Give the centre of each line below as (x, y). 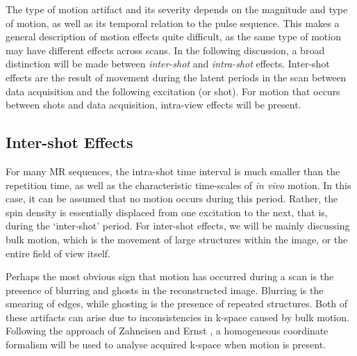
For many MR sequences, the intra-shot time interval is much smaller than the (173, 171)
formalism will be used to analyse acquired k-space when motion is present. (166, 345)
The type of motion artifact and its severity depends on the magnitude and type (177, 9)
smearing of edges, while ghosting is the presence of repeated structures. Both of (177, 304)
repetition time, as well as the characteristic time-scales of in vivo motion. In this (178, 185)
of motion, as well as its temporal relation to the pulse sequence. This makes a (173, 23)
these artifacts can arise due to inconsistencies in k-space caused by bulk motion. (177, 317)
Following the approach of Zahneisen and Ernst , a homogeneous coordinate (167, 331)
